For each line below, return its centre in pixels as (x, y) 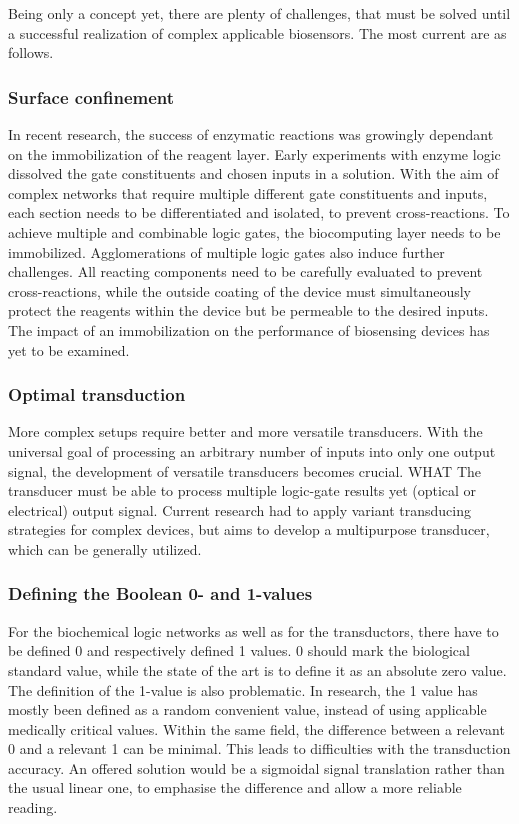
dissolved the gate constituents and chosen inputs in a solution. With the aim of (253, 173)
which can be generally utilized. (105, 548)
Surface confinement (91, 96)
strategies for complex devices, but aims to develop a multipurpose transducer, (249, 529)
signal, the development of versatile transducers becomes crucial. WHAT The (245, 470)
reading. (33, 807)
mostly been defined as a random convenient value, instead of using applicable (247, 709)
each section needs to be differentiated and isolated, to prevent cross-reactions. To (259, 212)
